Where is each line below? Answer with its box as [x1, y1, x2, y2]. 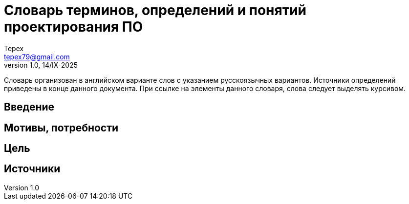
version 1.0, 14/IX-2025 [4, 60, 78, 69]
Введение [4, 101, 55, 113]
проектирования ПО [4, 19, 143, 35]
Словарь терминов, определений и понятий [4, 2, 307, 19]
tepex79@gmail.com [4, 52, 70, 61]
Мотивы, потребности [4, 121, 119, 134]
